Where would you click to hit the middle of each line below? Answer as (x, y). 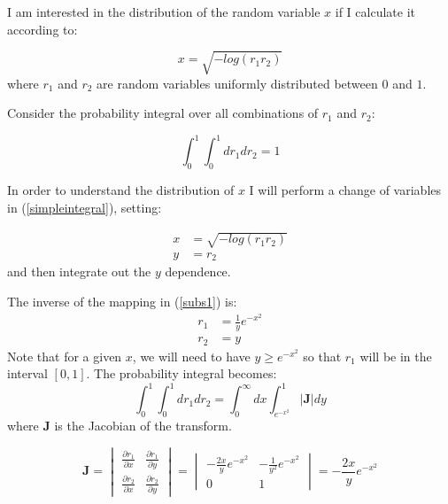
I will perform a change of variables (345, 190)
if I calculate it (375, 12)
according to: (42, 29)
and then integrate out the (79, 271)
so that (322, 356)
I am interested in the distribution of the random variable (164, 12)
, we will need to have (191, 356)
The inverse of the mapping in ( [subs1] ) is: (122, 302)
